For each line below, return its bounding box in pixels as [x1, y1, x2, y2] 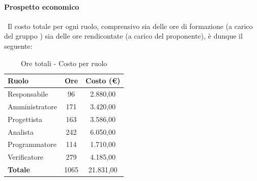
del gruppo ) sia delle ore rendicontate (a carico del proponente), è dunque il [4, 31, 243, 41]
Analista [8, 126, 34, 137]
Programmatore [8, 139, 56, 149]
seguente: [4, 40, 33, 51]
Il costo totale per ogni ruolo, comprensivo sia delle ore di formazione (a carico [7, 20, 253, 31]
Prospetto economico [4, 1, 79, 12]
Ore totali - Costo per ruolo [20, 57, 107, 68]
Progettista [8, 113, 42, 124]
